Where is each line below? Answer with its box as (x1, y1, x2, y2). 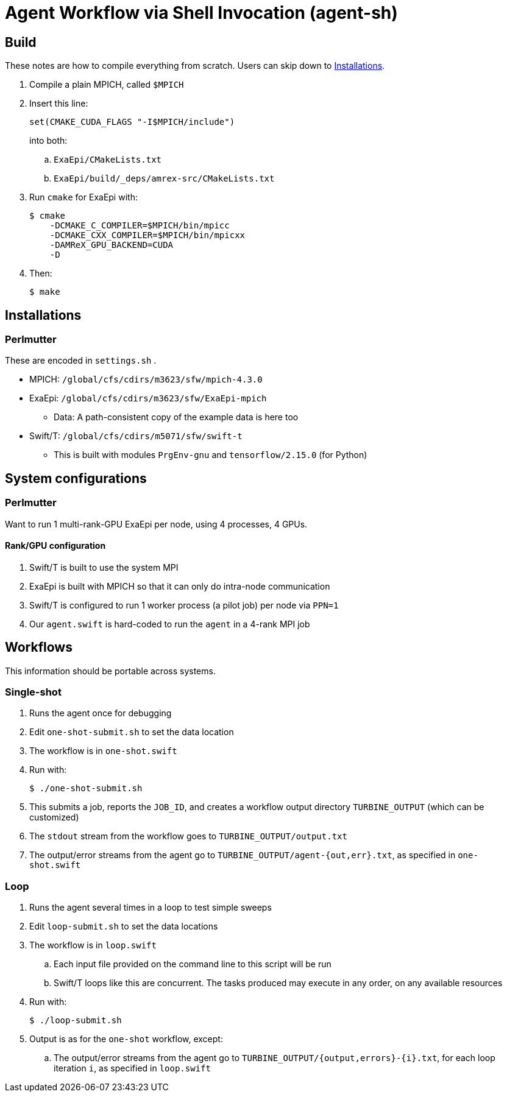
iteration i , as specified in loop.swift (54, 1063, 211, 1074)
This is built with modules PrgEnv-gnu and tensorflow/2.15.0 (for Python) (54, 450, 367, 460)
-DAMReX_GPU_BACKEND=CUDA (49, 240, 174, 250)
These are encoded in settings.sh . (5, 355, 157, 366)
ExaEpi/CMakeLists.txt (54, 155, 162, 165)
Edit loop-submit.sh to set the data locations (29, 921, 218, 932)
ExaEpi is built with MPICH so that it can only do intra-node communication (29, 580, 330, 591)
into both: (29, 135, 68, 146)
